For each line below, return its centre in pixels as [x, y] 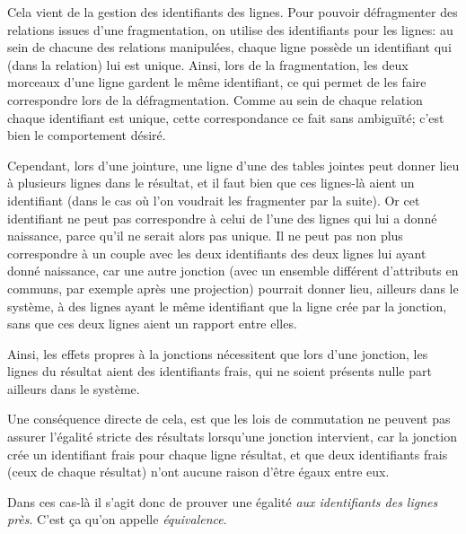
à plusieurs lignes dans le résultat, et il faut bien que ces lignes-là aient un [211, 183]
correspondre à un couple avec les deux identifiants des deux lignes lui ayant [217, 253]
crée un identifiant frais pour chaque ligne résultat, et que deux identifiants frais [228, 454]
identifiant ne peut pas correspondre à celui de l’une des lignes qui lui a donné [222, 218]
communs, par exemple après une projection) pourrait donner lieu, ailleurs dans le [233, 288]
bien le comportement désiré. [87, 135]
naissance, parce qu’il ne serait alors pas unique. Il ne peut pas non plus [205, 236]
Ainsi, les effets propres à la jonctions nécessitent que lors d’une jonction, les [218, 353]
